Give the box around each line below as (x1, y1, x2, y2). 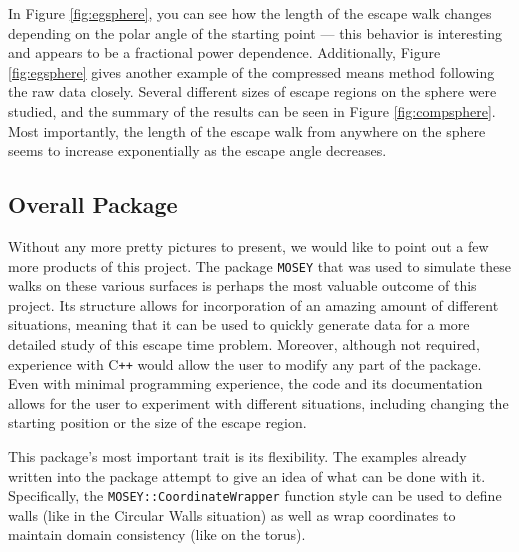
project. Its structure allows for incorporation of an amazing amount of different (8, 294, 499, 315)
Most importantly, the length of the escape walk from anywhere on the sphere (8, 120, 486, 141)
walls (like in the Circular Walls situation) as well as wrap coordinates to (8, 504, 456, 525)
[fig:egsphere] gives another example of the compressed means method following (8, 61, 495, 82)
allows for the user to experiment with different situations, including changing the (8, 392, 509, 413)
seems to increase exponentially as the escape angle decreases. (8, 140, 387, 161)
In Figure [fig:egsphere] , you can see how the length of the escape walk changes (8, 3, 492, 23)
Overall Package (8, 189, 178, 220)
